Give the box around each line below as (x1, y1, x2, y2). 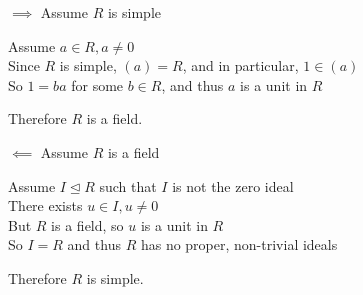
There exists (8, 195, 83, 216)
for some (71, 74, 124, 95)
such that (99, 175, 157, 196)
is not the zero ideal (172, 175, 294, 196)
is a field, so (51, 214, 124, 235)
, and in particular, (182, 55, 299, 76)
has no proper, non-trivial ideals (140, 234, 338, 255)
